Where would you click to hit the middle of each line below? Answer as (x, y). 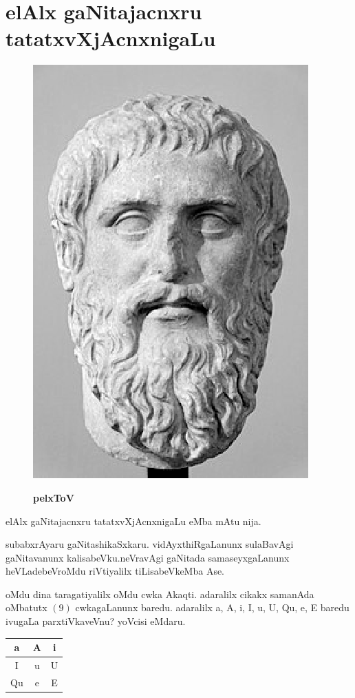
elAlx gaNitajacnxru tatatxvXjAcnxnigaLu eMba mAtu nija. (133, 521)
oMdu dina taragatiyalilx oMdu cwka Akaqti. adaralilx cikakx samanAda (160, 594)
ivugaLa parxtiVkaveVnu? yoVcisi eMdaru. (96, 621)
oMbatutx (26, 607)
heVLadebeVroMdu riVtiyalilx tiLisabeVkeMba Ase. (115, 571)
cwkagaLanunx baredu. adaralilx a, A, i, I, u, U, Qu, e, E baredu (212, 607)
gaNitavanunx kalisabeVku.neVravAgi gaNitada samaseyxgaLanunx (148, 557)
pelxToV (54, 497)
